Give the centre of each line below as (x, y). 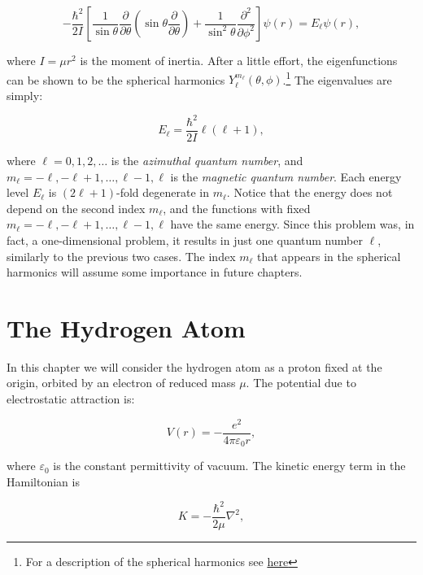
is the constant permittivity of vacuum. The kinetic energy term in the (229, 466)
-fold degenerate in (163, 192)
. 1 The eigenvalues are (337, 78)
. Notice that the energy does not (310, 192)
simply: (25, 95)
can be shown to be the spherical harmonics (116, 79)
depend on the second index (76, 208)
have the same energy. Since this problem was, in (292, 224)
